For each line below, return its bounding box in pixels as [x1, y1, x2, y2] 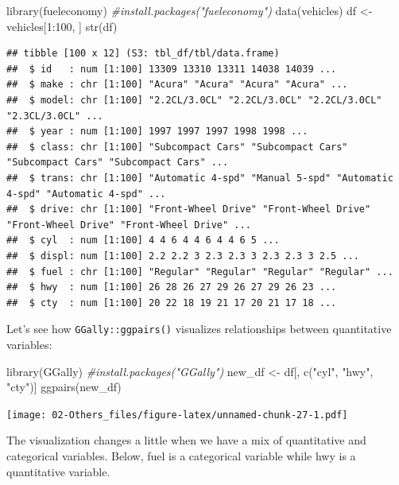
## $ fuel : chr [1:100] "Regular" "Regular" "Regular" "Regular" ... [6, 266, 393, 277]
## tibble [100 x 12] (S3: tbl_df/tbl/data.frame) [6, 48, 280, 60]
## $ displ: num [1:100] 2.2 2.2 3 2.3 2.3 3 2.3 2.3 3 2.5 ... [6, 250, 359, 262]
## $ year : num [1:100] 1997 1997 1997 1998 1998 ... [6, 126, 308, 138]
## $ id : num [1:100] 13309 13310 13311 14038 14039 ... [6, 63, 337, 75]
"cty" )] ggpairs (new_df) [6, 378, 122, 395]
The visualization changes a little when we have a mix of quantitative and [6, 432, 366, 448]
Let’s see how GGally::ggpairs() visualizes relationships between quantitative [6, 320, 392, 337]
